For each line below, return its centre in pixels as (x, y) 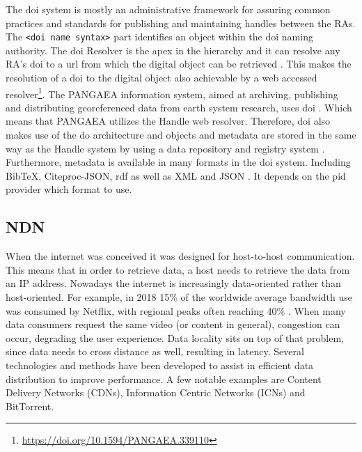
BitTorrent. (30, 406)
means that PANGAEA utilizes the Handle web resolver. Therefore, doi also (168, 121)
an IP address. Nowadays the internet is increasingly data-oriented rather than (173, 283)
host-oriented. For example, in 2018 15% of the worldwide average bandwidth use (179, 297)
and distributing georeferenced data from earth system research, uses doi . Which (179, 107)
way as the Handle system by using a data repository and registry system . (165, 148)
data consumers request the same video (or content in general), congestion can (173, 324)
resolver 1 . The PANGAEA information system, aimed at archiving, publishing (172, 93)
